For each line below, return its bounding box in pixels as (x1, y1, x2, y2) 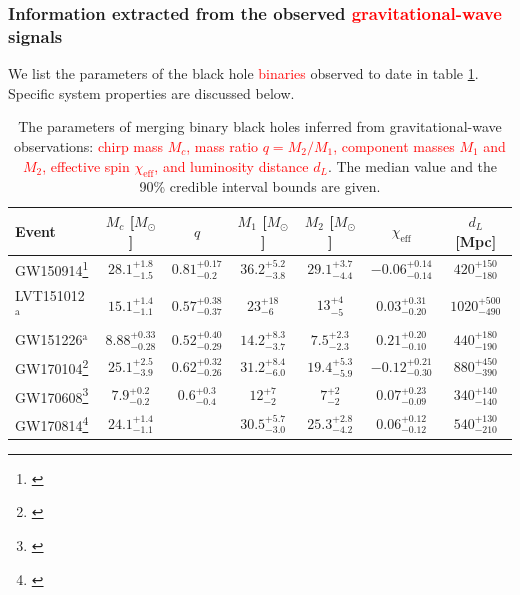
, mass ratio (186, 135, 259, 156)
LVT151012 (15, 284, 85, 305)
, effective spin (42, 155, 130, 176)
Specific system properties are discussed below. (8, 82, 295, 103)
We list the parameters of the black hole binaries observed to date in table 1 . (8, 63, 479, 84)
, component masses (333, 135, 455, 156)
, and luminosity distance (154, 155, 309, 176)
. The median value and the (327, 155, 498, 176)
